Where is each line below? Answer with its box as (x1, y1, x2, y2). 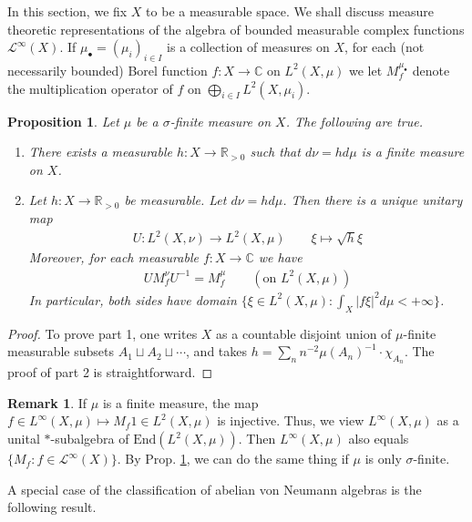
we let (348, 60, 383, 79)
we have (258, 248, 303, 267)
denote (412, 60, 450, 79)
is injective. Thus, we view (217, 411, 364, 430)
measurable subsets (7, 342, 114, 361)
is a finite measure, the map (102, 393, 259, 412)
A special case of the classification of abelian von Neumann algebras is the (7, 479, 422, 498)
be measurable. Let (124, 190, 227, 210)
